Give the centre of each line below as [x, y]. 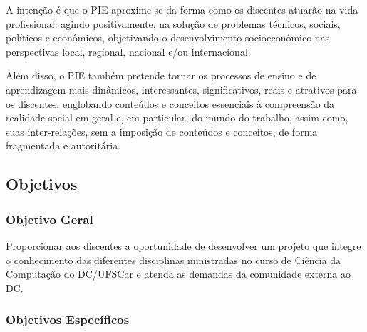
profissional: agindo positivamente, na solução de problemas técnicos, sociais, [173, 23]
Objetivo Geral [50, 219]
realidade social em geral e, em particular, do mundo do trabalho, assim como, [177, 117]
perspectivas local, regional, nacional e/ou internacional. [128, 51]
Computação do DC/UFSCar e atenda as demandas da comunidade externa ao [178, 274]
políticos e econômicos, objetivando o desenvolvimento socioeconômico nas [168, 37]
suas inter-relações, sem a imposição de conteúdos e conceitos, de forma [162, 131]
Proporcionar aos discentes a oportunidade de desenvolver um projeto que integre [183, 245]
